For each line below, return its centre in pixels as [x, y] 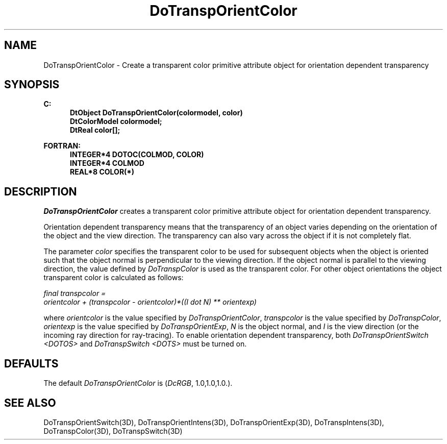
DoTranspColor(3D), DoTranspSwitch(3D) [113, 431]
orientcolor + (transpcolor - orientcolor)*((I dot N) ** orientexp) [150, 302]
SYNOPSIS [32, 85]
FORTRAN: [62, 146]
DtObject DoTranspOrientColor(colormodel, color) [156, 113]
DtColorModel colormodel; [116, 121]
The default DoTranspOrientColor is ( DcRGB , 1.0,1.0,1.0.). [138, 383]
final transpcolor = [75, 293]
